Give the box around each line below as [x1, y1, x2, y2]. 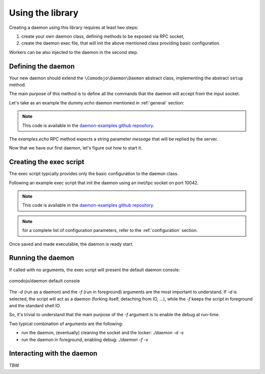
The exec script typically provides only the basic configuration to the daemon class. [9, 171, 179, 176]
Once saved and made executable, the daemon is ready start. [9, 241, 133, 247]
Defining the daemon [9, 62, 75, 71]
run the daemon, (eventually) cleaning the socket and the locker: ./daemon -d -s [21, 330, 184, 336]
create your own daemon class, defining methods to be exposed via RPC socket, [21, 33, 185, 39]
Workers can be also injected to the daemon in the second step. [9, 49, 138, 55]
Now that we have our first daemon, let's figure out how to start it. [9, 145, 142, 151]
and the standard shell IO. [9, 303, 61, 309]
